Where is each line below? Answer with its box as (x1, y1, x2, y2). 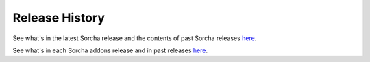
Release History (12, 10, 106, 25)
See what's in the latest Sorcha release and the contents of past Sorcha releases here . (12, 34, 257, 42)
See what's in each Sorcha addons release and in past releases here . (12, 46, 208, 55)
